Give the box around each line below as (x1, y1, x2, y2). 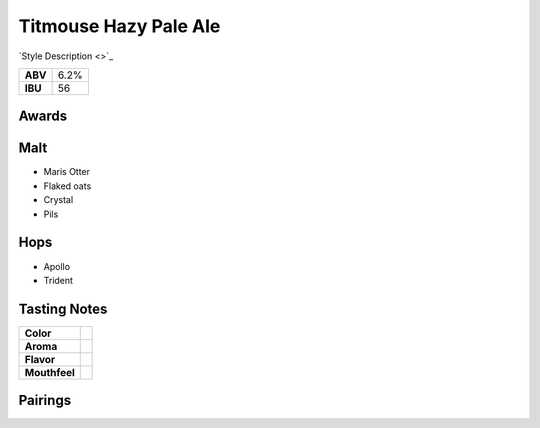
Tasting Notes (18, 300, 108, 317)
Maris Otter (43, 166, 90, 178)
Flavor (24, 352, 56, 366)
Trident (43, 274, 74, 286)
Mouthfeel (24, 365, 75, 379)
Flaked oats (43, 180, 92, 192)
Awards (18, 108, 68, 125)
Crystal (43, 194, 74, 206)
